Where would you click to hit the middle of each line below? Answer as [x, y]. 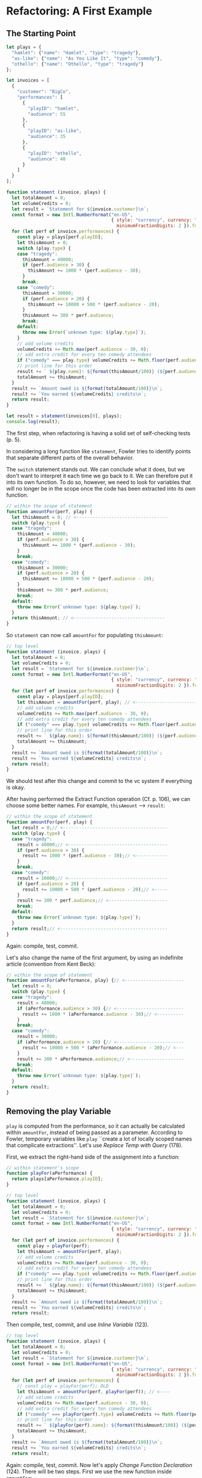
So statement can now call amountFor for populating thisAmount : [85, 635]
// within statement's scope [43, 1168]
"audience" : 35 [47, 137]
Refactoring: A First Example [79, 11]
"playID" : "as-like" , [55, 131]
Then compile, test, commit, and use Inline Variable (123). [78, 1325]
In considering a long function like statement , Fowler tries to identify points [99, 451]
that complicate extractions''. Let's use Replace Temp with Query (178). [95, 1145]
